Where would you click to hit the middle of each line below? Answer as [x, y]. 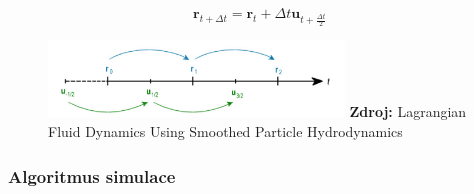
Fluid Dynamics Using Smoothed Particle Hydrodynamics [225, 131]
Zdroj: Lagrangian [408, 111]
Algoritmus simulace [92, 175]
